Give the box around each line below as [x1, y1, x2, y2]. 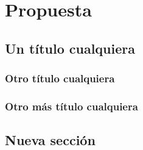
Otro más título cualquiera [5, 98, 138, 113]
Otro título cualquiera [5, 71, 115, 86]
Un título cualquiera [5, 38, 135, 57]
